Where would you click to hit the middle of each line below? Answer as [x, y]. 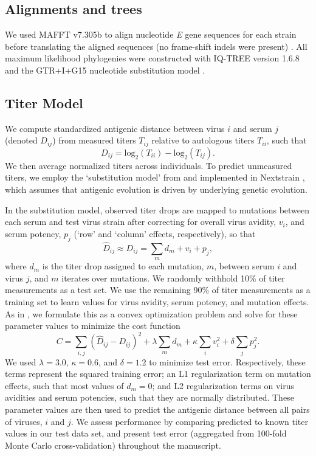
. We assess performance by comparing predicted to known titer [189, 421]
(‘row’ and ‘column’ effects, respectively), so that [165, 233]
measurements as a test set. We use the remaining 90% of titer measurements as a [158, 290]
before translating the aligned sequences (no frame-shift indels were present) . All [156, 46]
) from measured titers [94, 140]
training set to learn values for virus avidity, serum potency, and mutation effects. [157, 301]
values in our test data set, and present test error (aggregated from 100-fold [146, 433]
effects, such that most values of [64, 385]
